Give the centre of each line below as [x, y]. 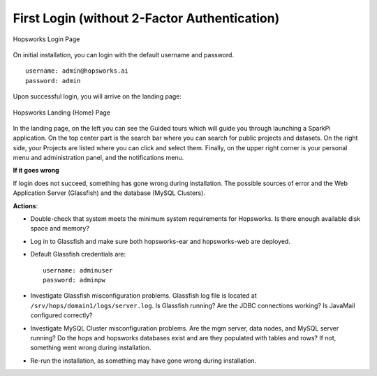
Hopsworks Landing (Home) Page [62, 113]
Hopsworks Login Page [46, 39]
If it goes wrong [36, 171]
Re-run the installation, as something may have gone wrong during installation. [143, 361]
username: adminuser [78, 270]
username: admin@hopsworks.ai [77, 71]
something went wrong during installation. [91, 348]
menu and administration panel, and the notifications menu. [98, 158]
